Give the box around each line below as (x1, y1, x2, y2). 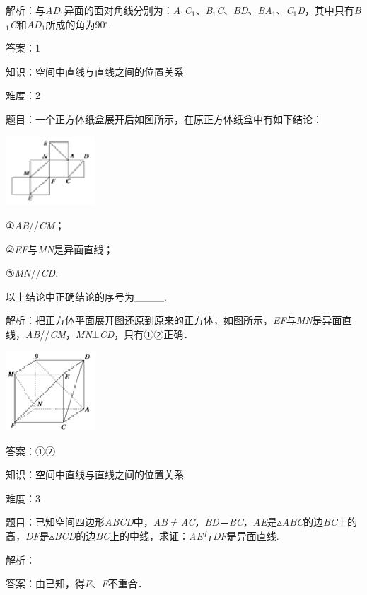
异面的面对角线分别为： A (64, 3, 181, 17)
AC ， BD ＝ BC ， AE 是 (180, 514, 277, 529)
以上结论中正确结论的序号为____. (6, 289, 167, 304)
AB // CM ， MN (25, 327, 92, 342)
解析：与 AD (6, 3, 60, 17)
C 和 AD (9, 16, 42, 31)
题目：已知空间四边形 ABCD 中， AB (6, 514, 168, 529)
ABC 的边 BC (281, 514, 337, 529)
